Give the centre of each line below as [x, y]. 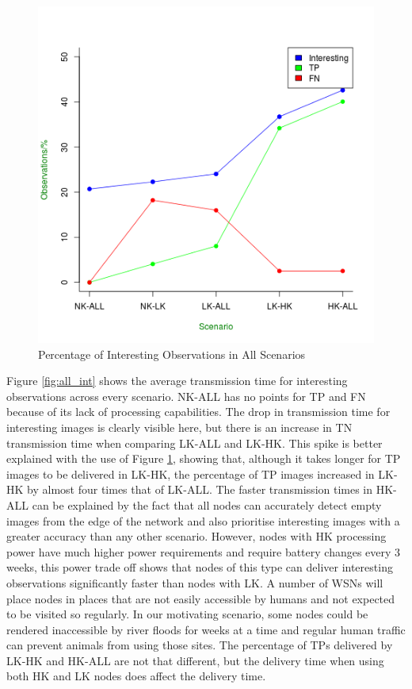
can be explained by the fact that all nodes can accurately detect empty [207, 504]
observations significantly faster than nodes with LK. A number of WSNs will [195, 582]
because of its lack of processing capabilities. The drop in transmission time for [198, 412]
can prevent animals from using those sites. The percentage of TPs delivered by [200, 645]
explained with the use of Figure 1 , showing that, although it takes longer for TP [204, 458]
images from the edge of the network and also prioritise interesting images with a [203, 520]
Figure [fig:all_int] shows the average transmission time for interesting [177, 381]
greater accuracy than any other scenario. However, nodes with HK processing [196, 536]
